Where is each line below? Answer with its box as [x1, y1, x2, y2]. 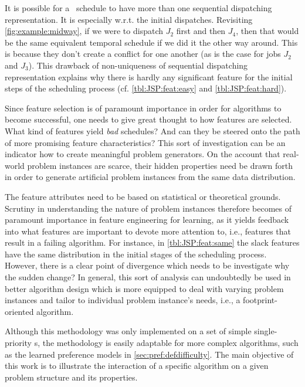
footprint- [243, 294, 277, 306]
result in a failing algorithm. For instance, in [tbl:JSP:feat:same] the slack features [5, 236, 300, 249]
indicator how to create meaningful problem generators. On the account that [5, 148, 280, 160]
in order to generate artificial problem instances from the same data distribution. [5, 171, 296, 183]
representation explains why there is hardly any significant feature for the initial [5, 70, 293, 83]
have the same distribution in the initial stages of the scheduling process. [5, 247, 267, 260]
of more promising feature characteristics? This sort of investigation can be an [5, 136, 286, 148]
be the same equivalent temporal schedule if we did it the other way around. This [5, 36, 298, 48]
